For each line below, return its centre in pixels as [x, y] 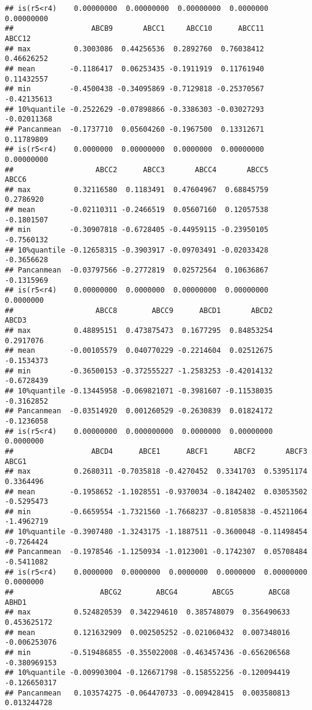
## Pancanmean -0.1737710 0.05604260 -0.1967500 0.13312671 [135, 129]
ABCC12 [18, 38]
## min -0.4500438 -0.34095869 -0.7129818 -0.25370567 [135, 89]
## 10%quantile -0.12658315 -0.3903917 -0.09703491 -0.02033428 [137, 250]
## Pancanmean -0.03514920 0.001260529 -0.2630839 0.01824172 [139, 411]
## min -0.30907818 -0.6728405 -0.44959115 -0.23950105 [137, 230]
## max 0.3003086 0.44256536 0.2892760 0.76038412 [135, 49]
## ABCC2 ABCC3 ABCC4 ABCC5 [137, 169]
